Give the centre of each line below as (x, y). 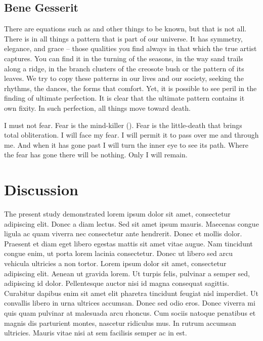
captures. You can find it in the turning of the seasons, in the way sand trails (124, 58)
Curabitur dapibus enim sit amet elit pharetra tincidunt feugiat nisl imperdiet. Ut (131, 293)
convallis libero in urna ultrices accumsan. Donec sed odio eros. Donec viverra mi (130, 303)
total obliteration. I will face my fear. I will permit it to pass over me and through (131, 135)
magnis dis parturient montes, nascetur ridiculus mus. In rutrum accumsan (120, 323)
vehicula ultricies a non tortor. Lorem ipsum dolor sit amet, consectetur (115, 263)
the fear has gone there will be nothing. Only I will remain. (96, 155)
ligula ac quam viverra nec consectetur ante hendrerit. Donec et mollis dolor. (123, 233)
